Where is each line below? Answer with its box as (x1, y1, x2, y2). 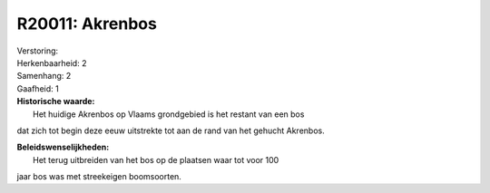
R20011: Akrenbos (16, 14, 158, 34)
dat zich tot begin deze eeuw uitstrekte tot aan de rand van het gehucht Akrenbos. (16, 125, 326, 136)
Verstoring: (16, 45, 59, 56)
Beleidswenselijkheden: (16, 141, 110, 153)
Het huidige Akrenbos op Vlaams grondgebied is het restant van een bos (33, 109, 305, 120)
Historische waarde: (16, 96, 95, 107)
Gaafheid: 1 (16, 82, 59, 94)
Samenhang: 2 (16, 71, 72, 82)
